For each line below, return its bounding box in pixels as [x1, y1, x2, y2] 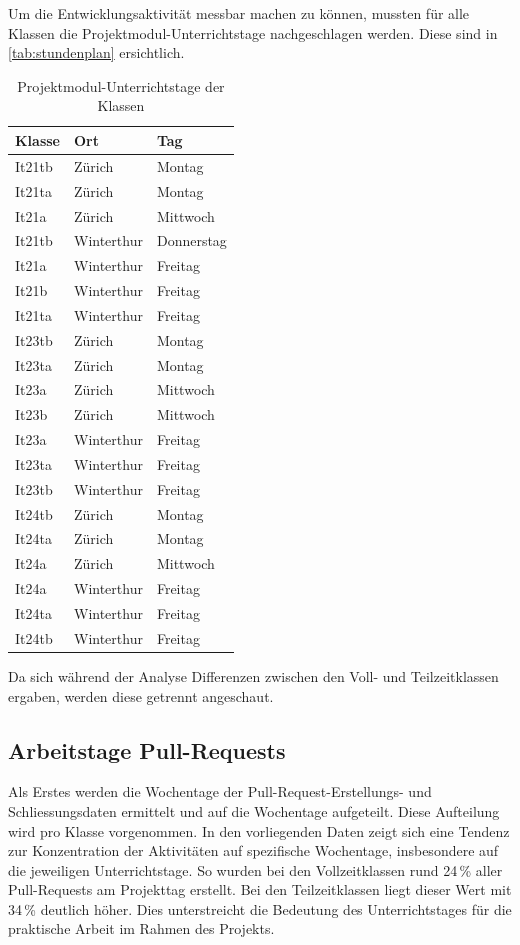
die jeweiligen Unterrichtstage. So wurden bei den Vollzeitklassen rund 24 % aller [8, 859, 503, 880]
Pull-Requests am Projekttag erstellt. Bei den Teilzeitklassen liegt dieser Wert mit [8, 879, 512, 900]
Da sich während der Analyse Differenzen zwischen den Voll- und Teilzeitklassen [8, 665, 499, 686]
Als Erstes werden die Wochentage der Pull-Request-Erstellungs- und [8, 781, 432, 802]
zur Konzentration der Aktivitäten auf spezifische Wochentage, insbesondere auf [8, 840, 499, 861]
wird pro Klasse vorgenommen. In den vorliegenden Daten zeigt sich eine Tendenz [8, 820, 510, 841]
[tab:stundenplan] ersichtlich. [8, 42, 185, 63]
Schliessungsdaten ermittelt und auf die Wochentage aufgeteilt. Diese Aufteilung [8, 800, 500, 821]
